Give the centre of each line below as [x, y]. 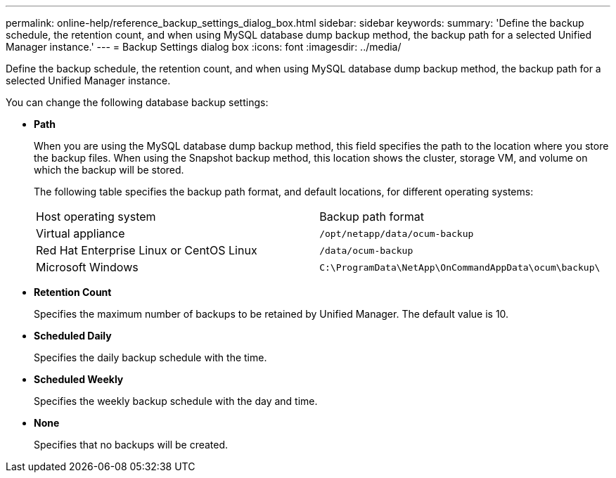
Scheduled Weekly [79, 379]
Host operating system [96, 217]
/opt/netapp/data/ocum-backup [397, 233]
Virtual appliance [81, 233]
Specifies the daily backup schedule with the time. [150, 357]
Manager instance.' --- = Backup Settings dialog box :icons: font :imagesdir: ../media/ [204, 47]
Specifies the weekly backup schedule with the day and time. [176, 401]
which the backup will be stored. [109, 170]
